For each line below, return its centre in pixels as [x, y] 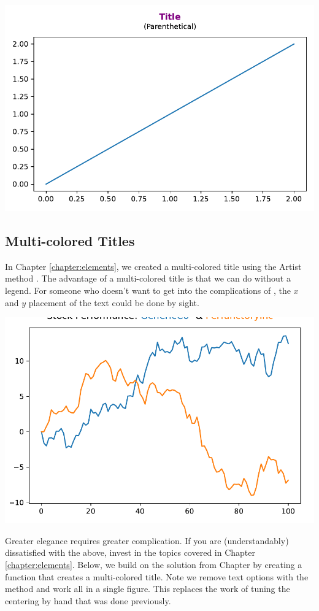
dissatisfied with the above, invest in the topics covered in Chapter [130, 552]
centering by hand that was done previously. [88, 600]
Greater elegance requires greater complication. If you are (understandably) [147, 540]
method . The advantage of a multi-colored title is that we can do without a [148, 278]
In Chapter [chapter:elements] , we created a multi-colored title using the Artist [153, 266]
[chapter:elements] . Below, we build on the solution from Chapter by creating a [154, 564]
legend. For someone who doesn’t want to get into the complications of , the [148, 290]
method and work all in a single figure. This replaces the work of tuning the [148, 589]
